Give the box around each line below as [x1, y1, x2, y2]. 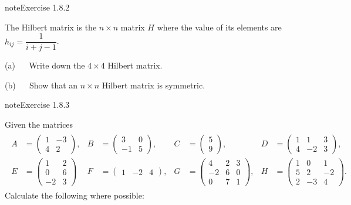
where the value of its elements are [157, 20, 282, 33]
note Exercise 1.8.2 [5, 1, 70, 13]
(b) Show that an [5, 78, 78, 91]
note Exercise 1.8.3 [5, 98, 70, 111]
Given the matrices [5, 118, 73, 131]
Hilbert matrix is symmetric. [102, 78, 205, 91]
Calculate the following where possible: [5, 189, 144, 201]
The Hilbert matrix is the [5, 20, 97, 33]
